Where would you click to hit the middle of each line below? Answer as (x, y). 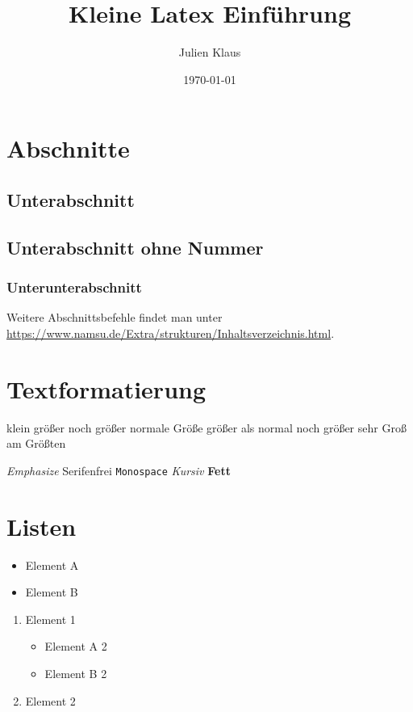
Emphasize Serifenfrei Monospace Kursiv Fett (119, 470)
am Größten (36, 443)
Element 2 (50, 700)
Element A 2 (76, 646)
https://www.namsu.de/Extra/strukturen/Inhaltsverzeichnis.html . (171, 333)
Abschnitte (68, 148)
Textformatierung (106, 388)
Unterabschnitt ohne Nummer (135, 247)
